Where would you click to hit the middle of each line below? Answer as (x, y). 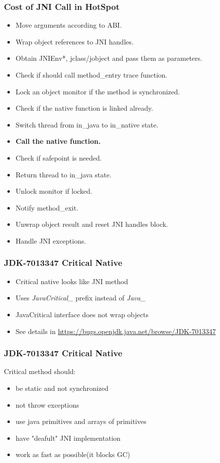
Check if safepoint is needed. (59, 157)
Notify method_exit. (47, 207)
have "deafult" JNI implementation (68, 438)
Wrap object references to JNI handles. (74, 41)
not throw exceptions (47, 404)
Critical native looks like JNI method (72, 281)
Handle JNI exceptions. (51, 240)
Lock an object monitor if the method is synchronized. (98, 91)
